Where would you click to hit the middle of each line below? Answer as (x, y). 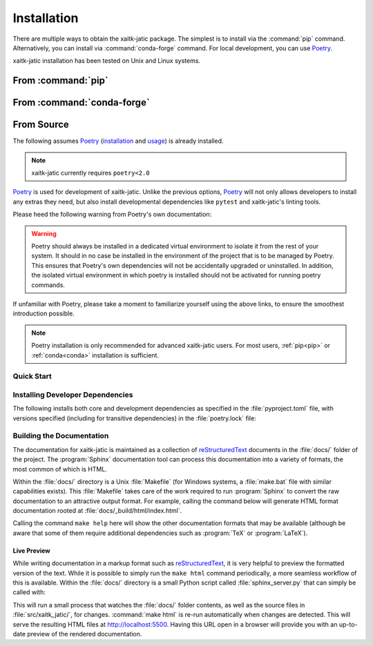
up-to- (348, 624)
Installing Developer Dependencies (73, 395)
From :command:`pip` (60, 80)
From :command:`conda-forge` (81, 102)
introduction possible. (44, 313)
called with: (29, 592)
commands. (48, 285)
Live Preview (32, 550)
